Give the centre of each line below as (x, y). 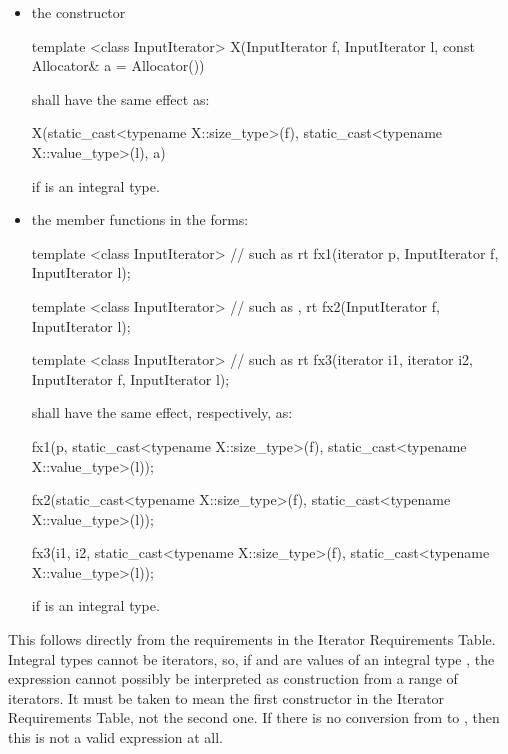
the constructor (78, 12)
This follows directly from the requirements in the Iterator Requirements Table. (252, 639)
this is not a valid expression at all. (116, 737)
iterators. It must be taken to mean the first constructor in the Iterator (226, 697)
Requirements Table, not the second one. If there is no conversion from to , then (254, 717)
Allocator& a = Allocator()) (118, 65)
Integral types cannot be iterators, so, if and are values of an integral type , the (251, 658)
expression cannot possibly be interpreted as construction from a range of (233, 678)
